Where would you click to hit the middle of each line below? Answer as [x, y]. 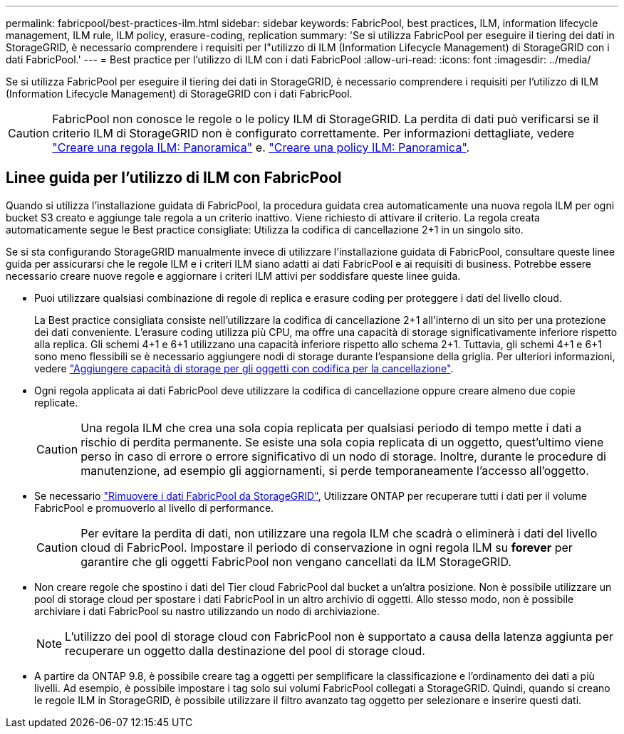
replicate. [56, 402]
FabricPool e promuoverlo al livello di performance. [154, 508]
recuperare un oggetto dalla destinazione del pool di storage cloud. [245, 650]
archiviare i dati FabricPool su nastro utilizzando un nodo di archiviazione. [207, 611]
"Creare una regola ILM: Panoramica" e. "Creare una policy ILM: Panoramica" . [261, 147]
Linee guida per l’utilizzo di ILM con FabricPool [174, 178]
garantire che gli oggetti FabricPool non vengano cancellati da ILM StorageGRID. [296, 561]
